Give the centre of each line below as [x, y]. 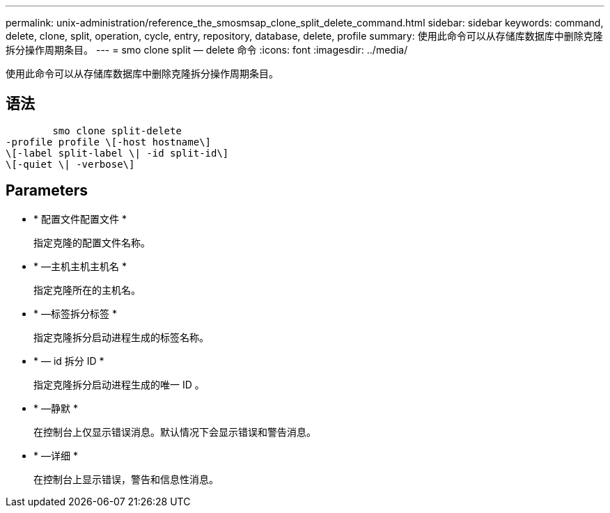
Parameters [47, 191]
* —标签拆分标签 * [75, 313]
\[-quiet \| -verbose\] [70, 164]
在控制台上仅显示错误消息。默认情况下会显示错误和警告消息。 [175, 432]
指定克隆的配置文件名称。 [92, 242]
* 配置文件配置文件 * [80, 219]
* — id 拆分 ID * [69, 361]
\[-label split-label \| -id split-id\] [117, 153]
